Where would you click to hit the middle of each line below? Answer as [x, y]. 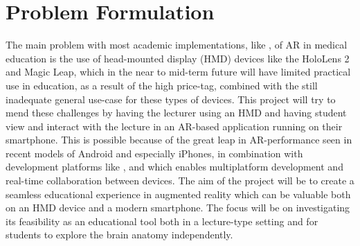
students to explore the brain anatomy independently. [119, 235]
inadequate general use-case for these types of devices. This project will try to [171, 99]
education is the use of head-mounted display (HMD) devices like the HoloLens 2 [178, 58]
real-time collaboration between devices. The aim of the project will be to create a [180, 181]
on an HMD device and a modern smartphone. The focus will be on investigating [178, 208]
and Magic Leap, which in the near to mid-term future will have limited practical [178, 72]
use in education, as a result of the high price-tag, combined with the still [162, 85]
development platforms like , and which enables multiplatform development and [174, 167]
